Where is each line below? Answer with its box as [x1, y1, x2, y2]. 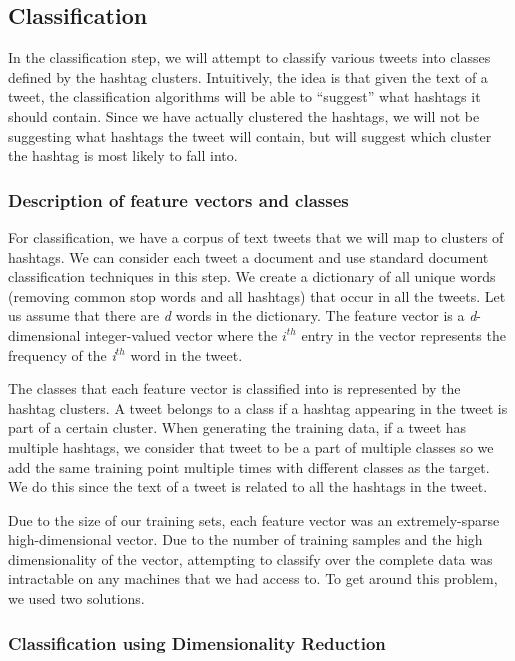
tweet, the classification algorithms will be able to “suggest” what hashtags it [8, 86, 481, 107]
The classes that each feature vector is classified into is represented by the [8, 378, 461, 399]
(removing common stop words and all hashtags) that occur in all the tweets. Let [8, 285, 506, 306]
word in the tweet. [130, 344, 243, 365]
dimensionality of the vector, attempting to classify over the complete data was [8, 548, 493, 569]
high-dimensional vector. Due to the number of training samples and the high [8, 529, 483, 550]
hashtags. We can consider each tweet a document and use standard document [8, 246, 489, 267]
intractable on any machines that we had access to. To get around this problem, [8, 568, 498, 589]
